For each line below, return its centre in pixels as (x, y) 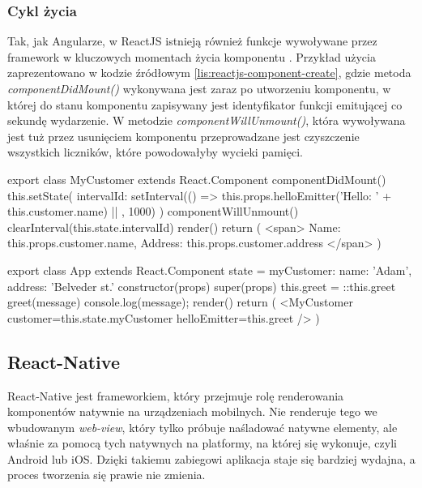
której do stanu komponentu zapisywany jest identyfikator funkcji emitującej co (205, 104)
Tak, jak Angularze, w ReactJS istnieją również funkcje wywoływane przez (192, 41)
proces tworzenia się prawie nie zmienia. (107, 475)
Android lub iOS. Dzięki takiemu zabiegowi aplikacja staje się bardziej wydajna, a (211, 458)
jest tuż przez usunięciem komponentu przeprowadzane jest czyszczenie (183, 136)
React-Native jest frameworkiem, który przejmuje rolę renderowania (176, 395)
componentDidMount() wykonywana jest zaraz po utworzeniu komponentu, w (199, 88)
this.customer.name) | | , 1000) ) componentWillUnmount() (153, 211)
